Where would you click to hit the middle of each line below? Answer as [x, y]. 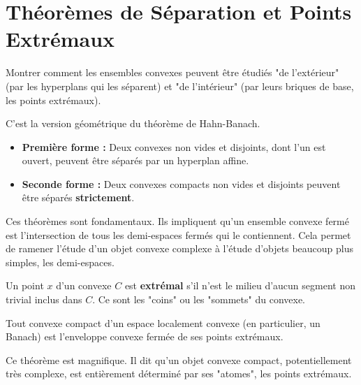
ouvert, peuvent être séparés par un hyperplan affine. [135, 160]
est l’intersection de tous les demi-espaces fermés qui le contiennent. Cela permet [178, 234]
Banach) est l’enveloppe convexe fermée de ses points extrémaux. [145, 336]
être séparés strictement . [78, 197]
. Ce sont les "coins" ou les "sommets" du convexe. [199, 299]
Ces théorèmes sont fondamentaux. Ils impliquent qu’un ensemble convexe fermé [177, 221]
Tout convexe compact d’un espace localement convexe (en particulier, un [163, 322]
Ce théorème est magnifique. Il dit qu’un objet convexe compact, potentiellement [179, 359]
